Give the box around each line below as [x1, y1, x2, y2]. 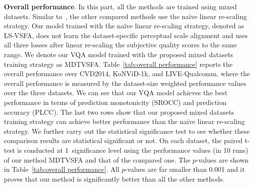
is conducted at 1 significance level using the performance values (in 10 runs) [17, 145, 249, 155]
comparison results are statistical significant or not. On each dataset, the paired [4, 135, 243, 145]
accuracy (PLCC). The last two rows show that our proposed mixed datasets [4, 106, 234, 117]
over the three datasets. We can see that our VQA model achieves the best [4, 87, 228, 98]
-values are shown [196, 154, 249, 165]
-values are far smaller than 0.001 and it [125, 164, 245, 174]
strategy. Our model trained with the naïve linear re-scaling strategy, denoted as [4, 21, 244, 31]
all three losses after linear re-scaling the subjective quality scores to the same [4, 40, 237, 50]
